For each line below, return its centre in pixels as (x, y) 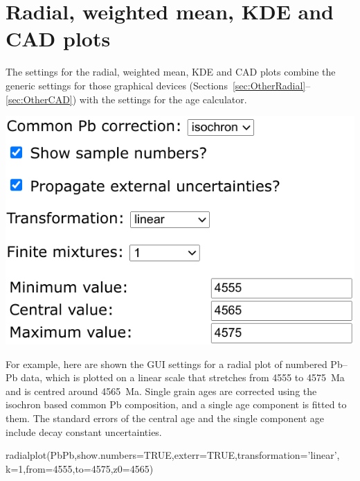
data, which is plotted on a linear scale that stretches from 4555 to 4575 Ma (182, 377)
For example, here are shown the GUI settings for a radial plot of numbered (166, 364)
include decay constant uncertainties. (84, 431)
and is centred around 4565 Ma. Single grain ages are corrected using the (161, 391)
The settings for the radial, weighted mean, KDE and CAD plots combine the (171, 72)
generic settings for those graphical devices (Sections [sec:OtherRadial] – (158, 85)
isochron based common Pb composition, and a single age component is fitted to (176, 404)
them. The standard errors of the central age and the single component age (165, 418)
